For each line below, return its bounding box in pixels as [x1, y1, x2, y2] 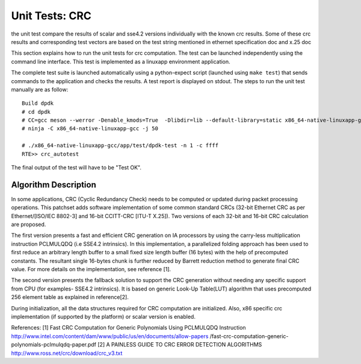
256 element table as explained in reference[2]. [11, 293, 129, 301]
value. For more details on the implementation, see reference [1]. [11, 266, 171, 273]
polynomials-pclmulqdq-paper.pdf [11, 341, 96, 348]
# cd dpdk [22, 108, 51, 115]
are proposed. [11, 221, 46, 228]
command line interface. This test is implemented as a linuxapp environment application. [11, 58, 231, 65]
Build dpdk [22, 100, 54, 107]
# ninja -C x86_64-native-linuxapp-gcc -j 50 [22, 125, 159, 132]
